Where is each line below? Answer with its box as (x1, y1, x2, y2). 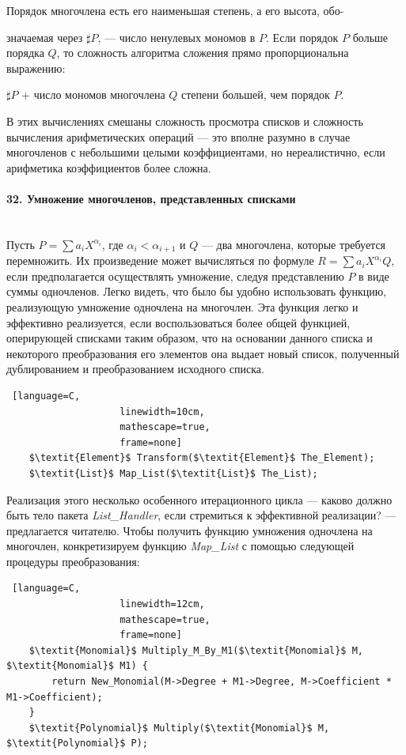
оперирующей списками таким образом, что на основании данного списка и (6, 330, 373, 346)
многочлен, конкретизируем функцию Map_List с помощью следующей (6, 538, 355, 554)
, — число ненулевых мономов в (97, 28, 256, 45)
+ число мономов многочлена (21, 86, 165, 103)
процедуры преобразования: (6, 553, 140, 569)
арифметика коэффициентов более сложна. (6, 159, 211, 176)
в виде (359, 267, 389, 284)
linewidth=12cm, (120, 598, 205, 610)
